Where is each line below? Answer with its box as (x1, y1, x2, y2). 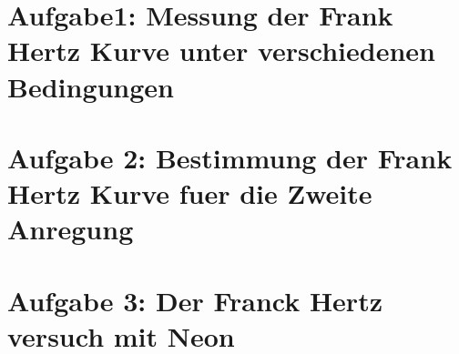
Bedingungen (7, 67, 175, 105)
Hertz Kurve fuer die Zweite (7, 175, 372, 212)
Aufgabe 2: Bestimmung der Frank (7, 138, 453, 176)
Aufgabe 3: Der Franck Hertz (7, 281, 382, 319)
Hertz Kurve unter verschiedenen (7, 32, 435, 69)
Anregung (7, 210, 134, 248)
